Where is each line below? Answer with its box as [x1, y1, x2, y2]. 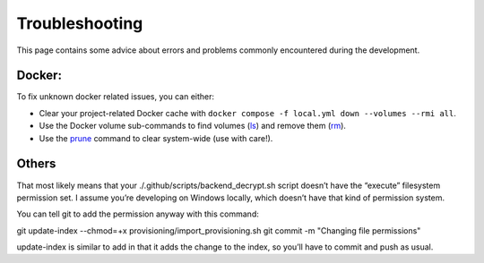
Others [16, 157, 56, 172]
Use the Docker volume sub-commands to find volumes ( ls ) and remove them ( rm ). [39, 121, 347, 131]
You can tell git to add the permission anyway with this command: [16, 208, 259, 219]
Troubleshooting [16, 13, 143, 33]
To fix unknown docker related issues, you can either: [16, 91, 215, 102]
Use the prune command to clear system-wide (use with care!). [39, 132, 273, 143]
